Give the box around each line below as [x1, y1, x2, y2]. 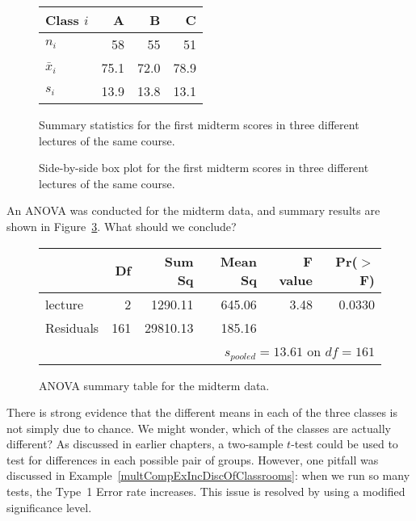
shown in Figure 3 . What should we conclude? [6, 217, 237, 234]
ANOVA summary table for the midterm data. [39, 376, 270, 393]
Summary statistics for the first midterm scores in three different [39, 116, 359, 132]
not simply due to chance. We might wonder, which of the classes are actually [6, 419, 391, 436]
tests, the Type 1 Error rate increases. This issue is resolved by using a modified [6, 483, 405, 500]
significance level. [6, 498, 92, 515]
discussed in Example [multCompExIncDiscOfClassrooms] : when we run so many [6, 467, 410, 484]
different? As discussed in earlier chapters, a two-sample [6, 435, 284, 452]
